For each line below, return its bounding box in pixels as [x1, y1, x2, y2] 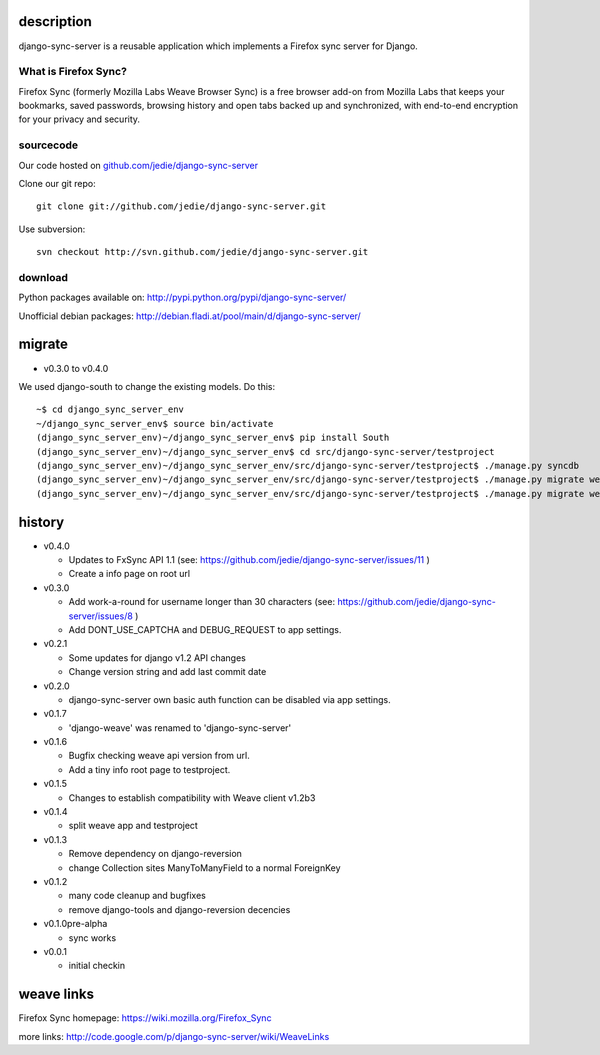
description [18, 13, 92, 30]
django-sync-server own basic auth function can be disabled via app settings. [68, 693, 391, 705]
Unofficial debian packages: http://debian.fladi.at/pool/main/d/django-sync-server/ [18, 310, 362, 322]
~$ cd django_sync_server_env [36, 404, 185, 415]
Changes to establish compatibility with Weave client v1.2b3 [68, 791, 316, 804]
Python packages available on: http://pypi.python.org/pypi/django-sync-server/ [18, 291, 347, 304]
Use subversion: [18, 223, 86, 235]
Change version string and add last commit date [68, 666, 267, 678]
